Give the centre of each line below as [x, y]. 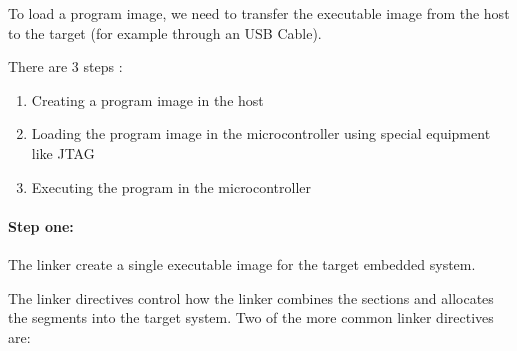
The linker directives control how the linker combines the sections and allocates [251, 297]
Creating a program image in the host [147, 99]
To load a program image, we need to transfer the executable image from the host [259, 13]
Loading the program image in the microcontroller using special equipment [261, 133]
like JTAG [63, 152]
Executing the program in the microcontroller [171, 186]
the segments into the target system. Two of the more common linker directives [251, 317]
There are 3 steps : [65, 66]
